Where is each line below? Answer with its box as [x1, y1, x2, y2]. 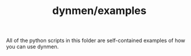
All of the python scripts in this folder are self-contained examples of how [6, 37, 186, 44]
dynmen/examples [52, 4, 147, 17]
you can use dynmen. [6, 43, 59, 50]
